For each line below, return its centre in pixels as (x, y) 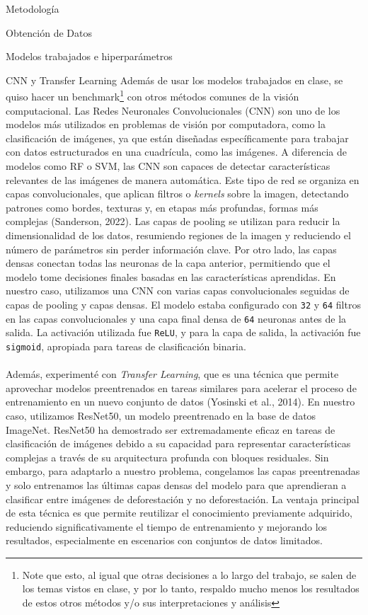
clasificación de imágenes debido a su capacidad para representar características (178, 443)
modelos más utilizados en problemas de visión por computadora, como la (166, 124)
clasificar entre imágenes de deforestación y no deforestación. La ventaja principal (183, 499)
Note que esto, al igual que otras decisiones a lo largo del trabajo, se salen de (189, 574)
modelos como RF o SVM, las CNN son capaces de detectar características (168, 166)
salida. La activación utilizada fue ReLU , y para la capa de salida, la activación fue (183, 332)
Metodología (33, 8)
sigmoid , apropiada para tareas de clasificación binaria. (126, 346)
